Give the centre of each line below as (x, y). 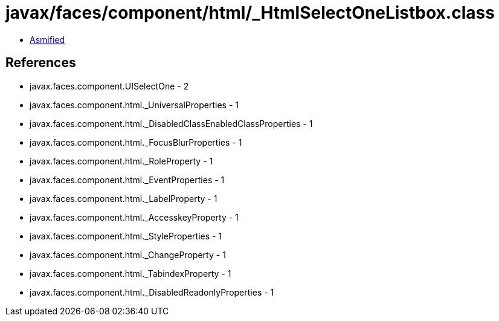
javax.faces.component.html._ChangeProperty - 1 (128, 255)
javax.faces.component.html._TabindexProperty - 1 (130, 273)
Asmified (47, 39)
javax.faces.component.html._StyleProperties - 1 (126, 236)
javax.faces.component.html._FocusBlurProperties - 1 (136, 142)
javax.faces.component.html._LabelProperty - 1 (124, 198)
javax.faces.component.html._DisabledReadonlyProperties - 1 (152, 292)
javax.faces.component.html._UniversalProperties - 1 (134, 105)
